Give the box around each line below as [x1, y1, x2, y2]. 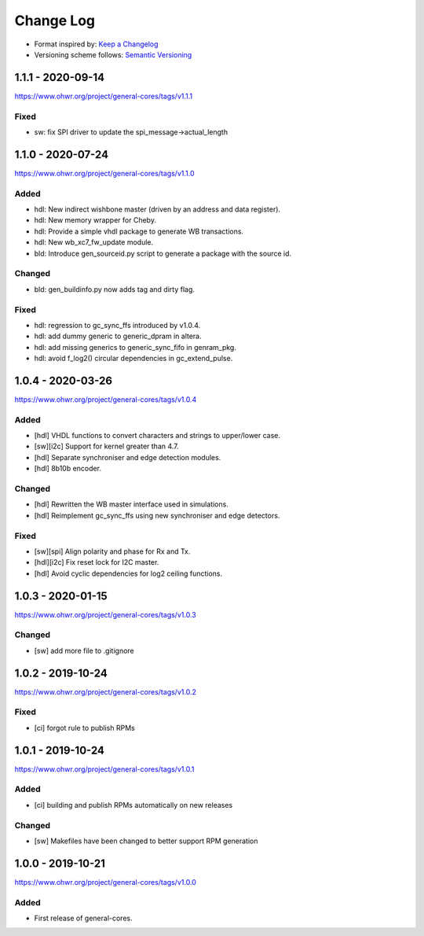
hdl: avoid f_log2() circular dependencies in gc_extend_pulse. [34, 354, 233, 363]
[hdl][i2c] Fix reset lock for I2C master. [34, 558, 159, 567]
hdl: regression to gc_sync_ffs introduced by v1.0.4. [34, 320, 201, 330]
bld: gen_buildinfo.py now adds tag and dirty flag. [34, 284, 196, 294]
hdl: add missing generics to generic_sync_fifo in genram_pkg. [34, 342, 237, 352]
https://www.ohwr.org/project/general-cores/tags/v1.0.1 [14, 764, 195, 774]
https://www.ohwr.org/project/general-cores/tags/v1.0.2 [14, 687, 196, 696]
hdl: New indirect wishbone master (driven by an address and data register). [34, 205, 281, 214]
